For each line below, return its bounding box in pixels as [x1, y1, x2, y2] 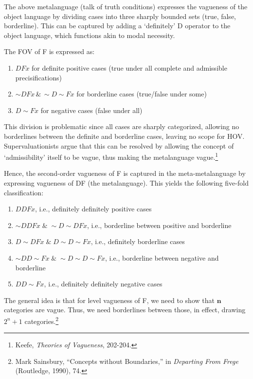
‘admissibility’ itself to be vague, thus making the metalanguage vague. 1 [4, 151, 218, 162]
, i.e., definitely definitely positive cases [35, 204, 152, 214]
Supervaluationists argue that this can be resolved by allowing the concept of [4, 140, 234, 151]
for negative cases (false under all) [40, 105, 143, 115]
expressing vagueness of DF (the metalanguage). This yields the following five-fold [4, 177, 249, 188]
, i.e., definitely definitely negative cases [44, 279, 163, 289]
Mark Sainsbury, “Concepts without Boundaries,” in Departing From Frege [15, 356, 238, 366]
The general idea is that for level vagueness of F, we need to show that [4, 295, 215, 305]
